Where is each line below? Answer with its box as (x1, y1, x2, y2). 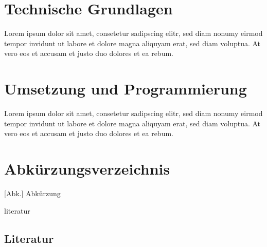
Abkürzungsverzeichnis (4, 158, 170, 179)
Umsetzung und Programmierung (4, 78, 247, 99)
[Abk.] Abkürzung (4, 187, 61, 198)
